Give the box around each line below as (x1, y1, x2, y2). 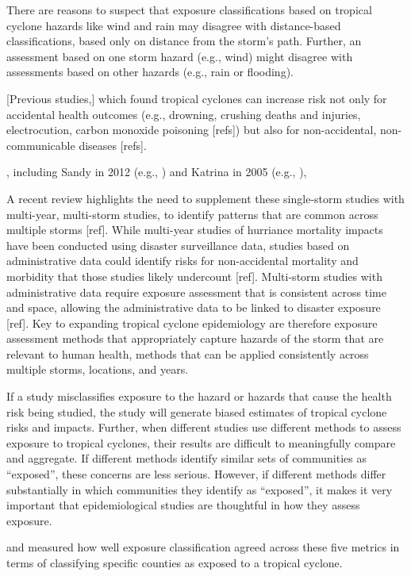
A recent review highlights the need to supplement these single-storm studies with (6, 190, 405, 206)
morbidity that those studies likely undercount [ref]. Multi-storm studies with (6, 267, 382, 284)
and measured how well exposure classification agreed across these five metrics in (6, 539, 400, 555)
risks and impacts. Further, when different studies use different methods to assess (6, 419, 401, 436)
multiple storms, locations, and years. (6, 361, 189, 378)
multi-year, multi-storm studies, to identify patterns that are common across (6, 205, 378, 222)
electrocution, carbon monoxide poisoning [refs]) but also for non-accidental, (6, 121, 377, 138)
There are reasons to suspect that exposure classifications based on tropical (6, 2, 372, 17)
